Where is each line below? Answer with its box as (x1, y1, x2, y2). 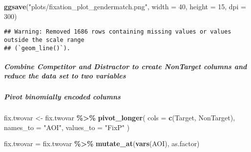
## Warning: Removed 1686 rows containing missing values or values (4, 28, 231, 36)
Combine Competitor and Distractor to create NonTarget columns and (4, 61, 247, 71)
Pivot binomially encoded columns (4, 92, 121, 102)
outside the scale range (4, 36, 84, 43)
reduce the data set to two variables (4, 71, 126, 81)
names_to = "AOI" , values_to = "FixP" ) (4, 122, 130, 132)
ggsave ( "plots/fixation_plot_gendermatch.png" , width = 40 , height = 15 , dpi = (4, 1, 246, 11)
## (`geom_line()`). (4, 44, 71, 52)
